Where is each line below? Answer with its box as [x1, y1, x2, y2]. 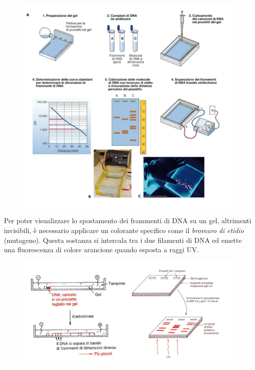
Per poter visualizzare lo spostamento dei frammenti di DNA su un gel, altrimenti [4, 215, 252, 226]
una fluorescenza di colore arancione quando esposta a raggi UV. [4, 244, 199, 255]
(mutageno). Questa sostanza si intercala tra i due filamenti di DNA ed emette [4, 235, 242, 245]
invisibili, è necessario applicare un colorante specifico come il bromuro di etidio [4, 225, 244, 235]
